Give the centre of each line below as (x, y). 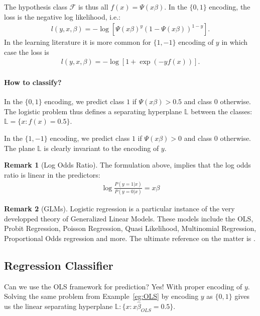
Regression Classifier (59, 265)
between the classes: (222, 111)
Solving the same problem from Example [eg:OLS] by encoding (101, 296)
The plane (20, 148)
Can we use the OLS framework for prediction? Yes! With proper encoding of (123, 286)
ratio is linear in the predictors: (52, 174)
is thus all (93, 7)
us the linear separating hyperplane (58, 306)
